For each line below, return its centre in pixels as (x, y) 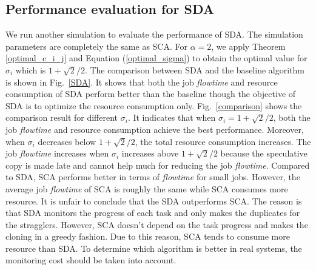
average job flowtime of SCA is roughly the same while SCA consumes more (147, 188)
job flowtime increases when (57, 153)
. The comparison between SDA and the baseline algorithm (194, 69)
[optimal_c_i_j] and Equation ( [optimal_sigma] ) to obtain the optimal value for (156, 58)
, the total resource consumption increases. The (223, 141)
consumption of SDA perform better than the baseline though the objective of (151, 94)
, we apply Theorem (248, 46)
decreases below (67, 141)
